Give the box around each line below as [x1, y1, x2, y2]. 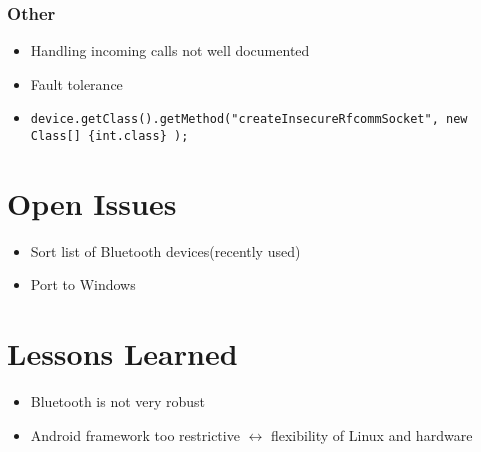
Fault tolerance [30, 73, 123, 94]
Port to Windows [30, 274, 136, 295]
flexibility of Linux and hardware [270, 424, 473, 445]
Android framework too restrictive [30, 424, 240, 445]
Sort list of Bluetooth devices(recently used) [30, 240, 301, 261]
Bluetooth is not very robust [30, 391, 206, 412]
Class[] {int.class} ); [30, 129, 189, 144]
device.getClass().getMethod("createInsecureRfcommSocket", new [30, 112, 468, 127]
